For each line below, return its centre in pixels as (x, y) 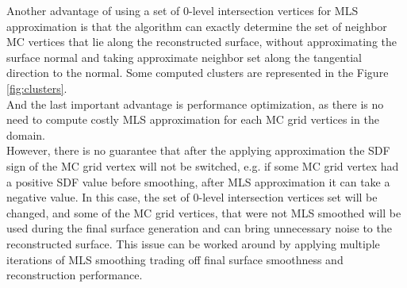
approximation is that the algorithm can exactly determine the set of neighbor (197, 26)
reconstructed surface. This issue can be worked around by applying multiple (193, 243)
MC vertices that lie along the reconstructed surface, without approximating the (202, 42)
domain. (26, 134)
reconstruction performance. (75, 275)
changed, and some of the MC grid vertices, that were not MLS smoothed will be (204, 212)
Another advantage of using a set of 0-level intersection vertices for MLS (182, 10)
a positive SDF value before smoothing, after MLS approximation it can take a (198, 181)
